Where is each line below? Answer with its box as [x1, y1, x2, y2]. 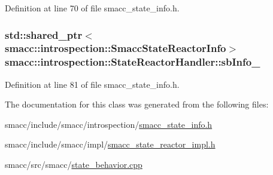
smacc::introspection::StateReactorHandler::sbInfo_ [5, 54, 260, 69]
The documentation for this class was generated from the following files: [5, 98, 269, 110]
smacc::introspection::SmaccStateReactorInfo [5, 41, 226, 56]
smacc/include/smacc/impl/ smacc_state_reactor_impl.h [5, 138, 216, 151]
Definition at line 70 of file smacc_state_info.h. [5, 2, 180, 14]
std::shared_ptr [5, 27, 83, 42]
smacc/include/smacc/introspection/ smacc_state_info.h [5, 118, 213, 130]
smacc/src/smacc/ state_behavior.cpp [5, 158, 142, 171]
